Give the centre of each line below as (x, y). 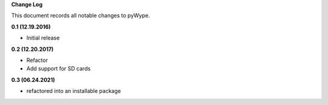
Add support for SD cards (59, 69)
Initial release (43, 38)
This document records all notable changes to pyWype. (80, 16)
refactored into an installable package (74, 91)
